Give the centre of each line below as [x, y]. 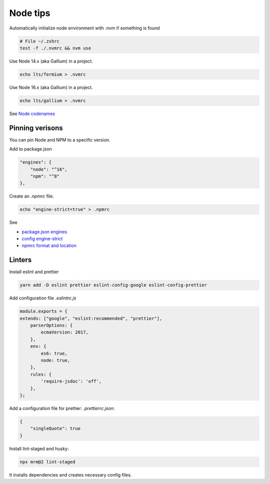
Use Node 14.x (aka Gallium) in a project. [51, 61]
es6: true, [54, 353]
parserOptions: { [51, 325]
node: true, [55, 360]
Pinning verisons [36, 128]
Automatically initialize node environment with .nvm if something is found [84, 28]
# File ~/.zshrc [40, 41]
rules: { [41, 374]
